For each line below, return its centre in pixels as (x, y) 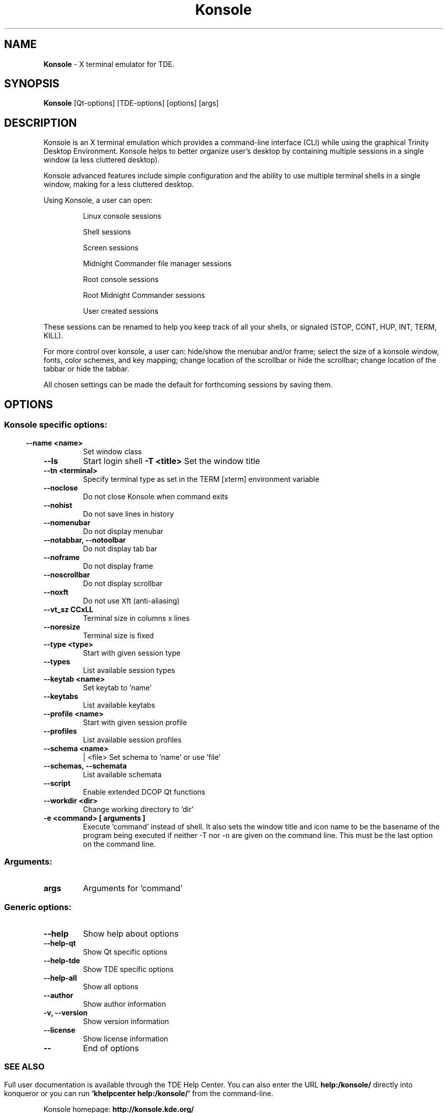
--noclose (61, 488)
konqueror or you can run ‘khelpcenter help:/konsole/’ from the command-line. (139, 1093)
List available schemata (122, 774)
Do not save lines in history (128, 514)
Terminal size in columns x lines (136, 618)
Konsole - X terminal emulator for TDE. (109, 64)
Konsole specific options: (56, 425)
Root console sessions (121, 280)
